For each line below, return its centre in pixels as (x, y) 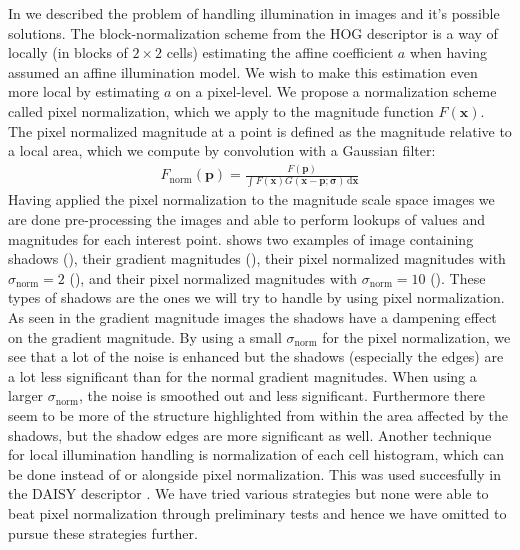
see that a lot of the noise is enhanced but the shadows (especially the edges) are (256, 356)
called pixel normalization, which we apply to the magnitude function (221, 110)
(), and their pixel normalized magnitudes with (213, 277)
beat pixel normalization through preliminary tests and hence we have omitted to (257, 512)
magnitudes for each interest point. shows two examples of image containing (241, 238)
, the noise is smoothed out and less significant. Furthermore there (281, 395)
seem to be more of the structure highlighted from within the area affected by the (258, 415)
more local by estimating (84, 91)
